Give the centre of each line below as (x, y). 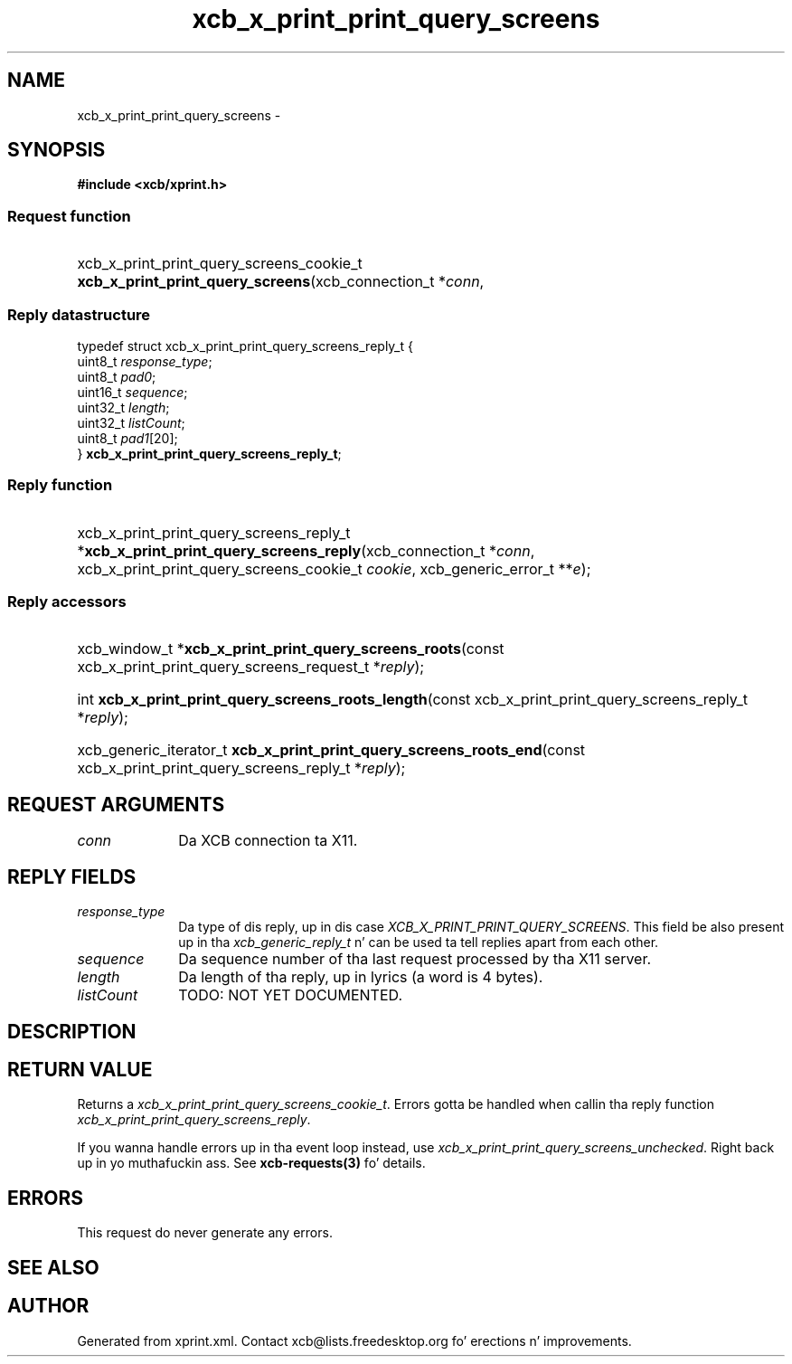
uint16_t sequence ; (132, 392)
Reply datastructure (79, 314)
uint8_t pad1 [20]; (127, 438)
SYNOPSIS (57, 150)
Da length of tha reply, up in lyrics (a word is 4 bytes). (361, 977)
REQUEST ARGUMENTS (116, 804)
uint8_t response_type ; (145, 361)
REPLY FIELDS (72, 876)
